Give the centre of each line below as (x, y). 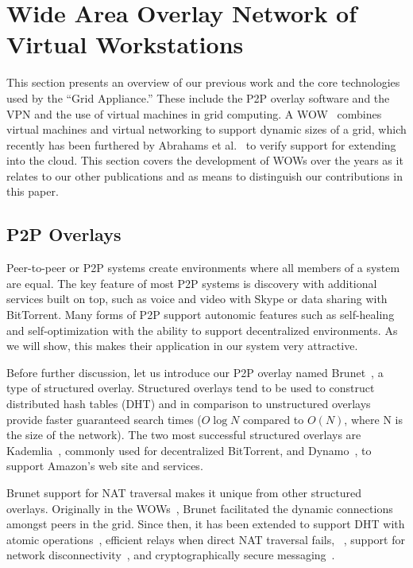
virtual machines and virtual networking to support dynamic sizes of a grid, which (206, 129)
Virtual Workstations (125, 44)
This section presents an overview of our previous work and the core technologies (203, 82)
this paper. (33, 191)
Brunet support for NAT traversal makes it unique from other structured (184, 492)
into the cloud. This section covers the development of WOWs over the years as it (205, 160)
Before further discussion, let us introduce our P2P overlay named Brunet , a (195, 372)
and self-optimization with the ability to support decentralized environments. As (202, 330)
